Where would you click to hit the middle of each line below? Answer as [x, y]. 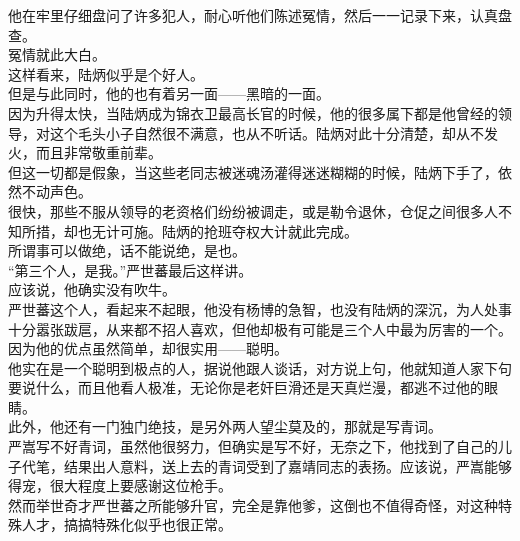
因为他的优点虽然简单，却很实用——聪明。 [148, 348]
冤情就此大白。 [57, 54]
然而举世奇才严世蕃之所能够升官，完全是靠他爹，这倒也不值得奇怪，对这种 [253, 504]
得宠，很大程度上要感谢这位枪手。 [120, 485]
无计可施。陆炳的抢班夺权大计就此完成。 [224, 230]
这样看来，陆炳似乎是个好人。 [106, 73]
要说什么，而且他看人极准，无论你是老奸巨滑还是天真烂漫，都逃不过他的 [246, 387]
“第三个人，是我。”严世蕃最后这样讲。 [130, 269]
